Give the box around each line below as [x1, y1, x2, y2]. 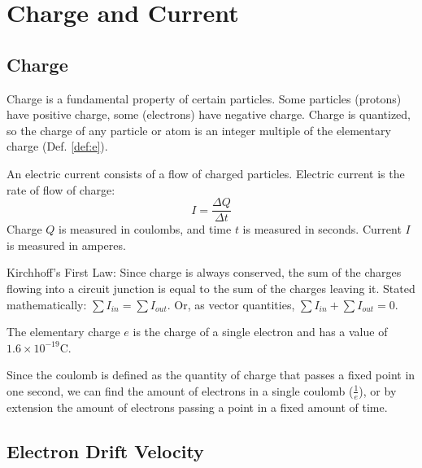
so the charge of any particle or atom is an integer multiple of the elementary [7, 121, 391, 138]
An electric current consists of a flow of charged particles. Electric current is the [7, 164, 405, 182]
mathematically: [7, 295, 87, 313]
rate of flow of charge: [7, 181, 115, 198]
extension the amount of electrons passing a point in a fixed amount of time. [7, 398, 388, 415]
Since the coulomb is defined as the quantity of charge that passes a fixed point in [7, 366, 415, 383]
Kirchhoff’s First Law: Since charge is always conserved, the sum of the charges [7, 264, 402, 281]
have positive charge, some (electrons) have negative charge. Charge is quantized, [7, 106, 411, 123]
